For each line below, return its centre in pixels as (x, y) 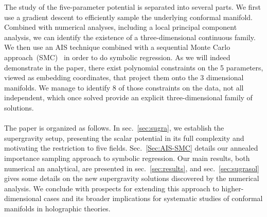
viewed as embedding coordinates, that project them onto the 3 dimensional (124, 77)
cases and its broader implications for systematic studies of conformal (153, 198)
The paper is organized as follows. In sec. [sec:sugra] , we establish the (114, 128)
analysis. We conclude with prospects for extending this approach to (112, 188)
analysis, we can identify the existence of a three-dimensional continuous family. (130, 37)
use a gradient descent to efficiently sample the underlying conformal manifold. (128, 17)
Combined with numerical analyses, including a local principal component (121, 27)
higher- (233, 188)
